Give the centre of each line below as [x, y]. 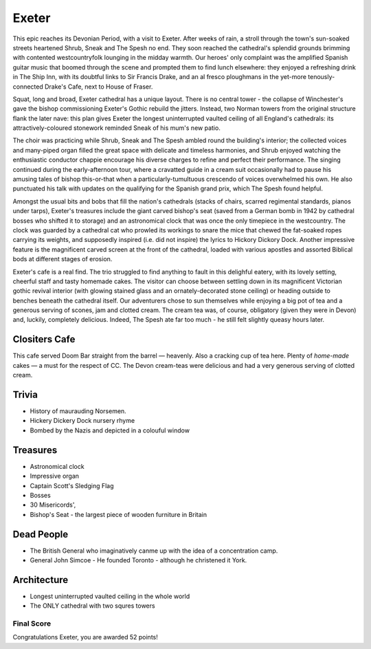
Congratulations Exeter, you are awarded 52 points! [85, 637]
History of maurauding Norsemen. [78, 411]
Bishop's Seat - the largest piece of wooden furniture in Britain [119, 514]
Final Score [32, 624]
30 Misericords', [53, 505]
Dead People [41, 534]
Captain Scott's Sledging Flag [72, 485]
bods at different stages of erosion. [63, 259]
